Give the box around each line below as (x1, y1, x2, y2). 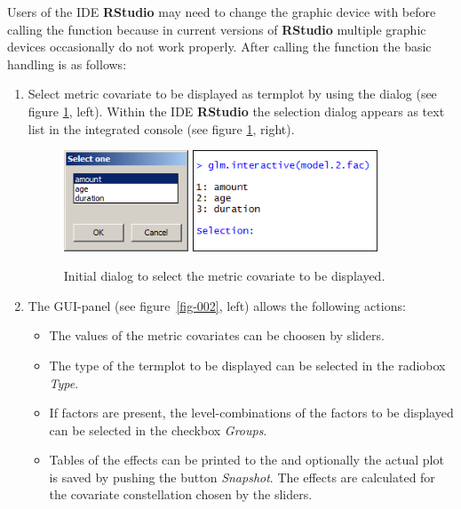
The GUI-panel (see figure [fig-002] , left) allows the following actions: (28, 296, 406, 314)
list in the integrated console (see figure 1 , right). (28, 119, 295, 138)
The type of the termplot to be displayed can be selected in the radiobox (49, 355, 446, 374)
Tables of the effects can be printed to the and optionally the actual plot (49, 450, 444, 469)
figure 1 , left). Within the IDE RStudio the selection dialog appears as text (28, 101, 445, 120)
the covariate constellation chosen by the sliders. (49, 485, 313, 504)
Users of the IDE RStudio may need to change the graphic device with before (7, 3, 436, 20)
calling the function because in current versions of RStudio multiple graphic (7, 20, 426, 38)
